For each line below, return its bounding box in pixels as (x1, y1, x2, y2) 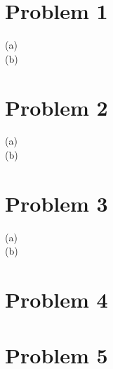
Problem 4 (5, 285, 108, 314)
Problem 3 (5, 188, 108, 217)
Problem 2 (5, 92, 108, 121)
